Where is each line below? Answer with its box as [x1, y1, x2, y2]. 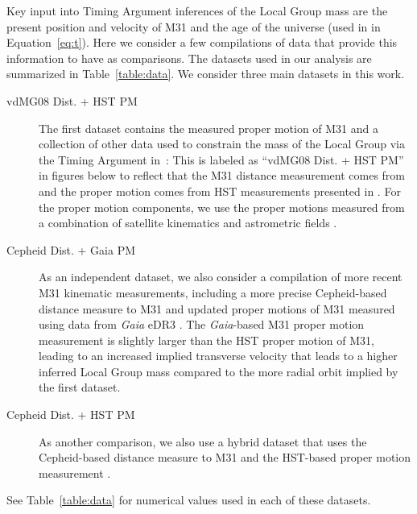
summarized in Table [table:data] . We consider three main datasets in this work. [6, 65, 405, 82]
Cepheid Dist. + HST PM [6, 406, 135, 423]
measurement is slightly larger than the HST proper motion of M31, [39, 331, 374, 348]
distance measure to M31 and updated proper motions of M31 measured [39, 300, 395, 317]
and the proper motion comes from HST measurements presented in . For [39, 182, 401, 199]
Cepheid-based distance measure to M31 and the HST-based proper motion [39, 449, 411, 466]
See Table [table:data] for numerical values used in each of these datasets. [6, 491, 371, 508]
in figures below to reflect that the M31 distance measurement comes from [39, 167, 406, 184]
